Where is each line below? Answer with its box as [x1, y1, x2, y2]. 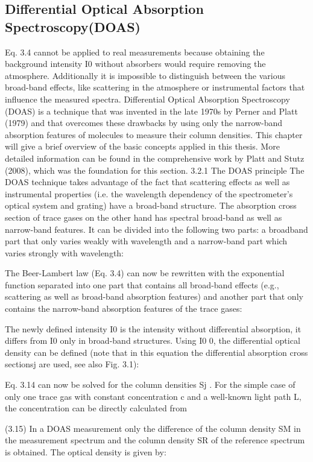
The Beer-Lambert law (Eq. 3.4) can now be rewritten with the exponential [5, 267, 285, 279]
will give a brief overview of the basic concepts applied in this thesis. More [5, 140, 280, 153]
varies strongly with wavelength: [5, 246, 124, 259]
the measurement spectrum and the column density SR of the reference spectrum [5, 434, 305, 446]
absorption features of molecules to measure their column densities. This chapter [5, 128, 303, 141]
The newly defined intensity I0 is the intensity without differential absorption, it [5, 322, 302, 335]
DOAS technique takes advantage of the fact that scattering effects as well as [5, 176, 290, 188]
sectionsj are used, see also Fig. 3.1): [5, 358, 139, 370]
